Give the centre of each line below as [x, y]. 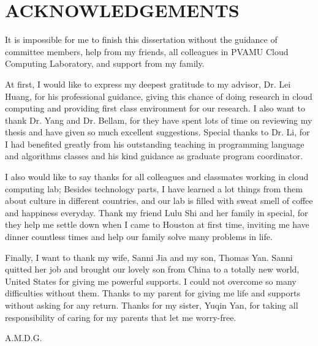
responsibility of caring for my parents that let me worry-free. [121, 317]
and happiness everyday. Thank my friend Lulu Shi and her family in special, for [157, 212]
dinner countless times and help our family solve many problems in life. [139, 237]
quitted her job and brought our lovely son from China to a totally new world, [152, 269]
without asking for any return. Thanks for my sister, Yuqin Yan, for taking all [152, 305]
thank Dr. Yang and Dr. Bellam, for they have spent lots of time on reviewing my [159, 120]
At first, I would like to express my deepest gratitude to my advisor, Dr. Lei [148, 84]
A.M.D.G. [24, 338]
